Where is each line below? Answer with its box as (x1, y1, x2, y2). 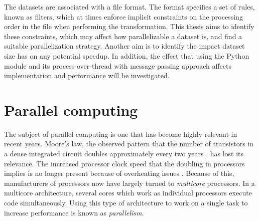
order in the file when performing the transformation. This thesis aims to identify (4, 21, 254, 32)
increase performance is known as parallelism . (4, 207, 144, 217)
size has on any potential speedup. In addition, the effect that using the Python (4, 50, 249, 61)
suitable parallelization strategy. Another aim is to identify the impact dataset (4, 41, 245, 51)
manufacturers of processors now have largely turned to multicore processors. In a (4, 177, 255, 188)
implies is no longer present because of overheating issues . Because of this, (4, 168, 234, 178)
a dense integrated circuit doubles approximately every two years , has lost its (4, 148, 244, 159)
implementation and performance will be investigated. (4, 70, 170, 81)
